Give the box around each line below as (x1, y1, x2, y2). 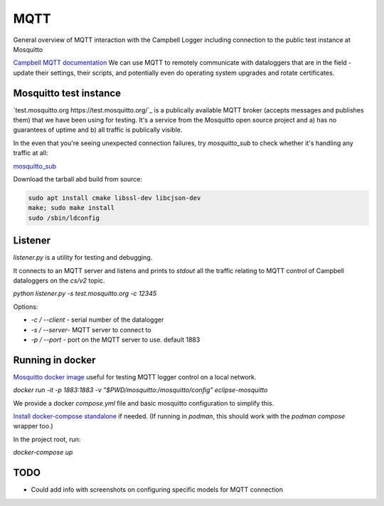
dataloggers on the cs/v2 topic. (13, 276, 105, 285)
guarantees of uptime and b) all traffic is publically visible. (13, 125, 183, 135)
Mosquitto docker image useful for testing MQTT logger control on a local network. (13, 372, 257, 381)
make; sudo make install (28, 204, 115, 212)
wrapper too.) (13, 422, 53, 431)
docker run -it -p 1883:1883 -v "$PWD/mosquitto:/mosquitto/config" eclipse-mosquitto (13, 386, 268, 394)
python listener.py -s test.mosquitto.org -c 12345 (13, 289, 157, 298)
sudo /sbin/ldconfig (28, 214, 100, 222)
